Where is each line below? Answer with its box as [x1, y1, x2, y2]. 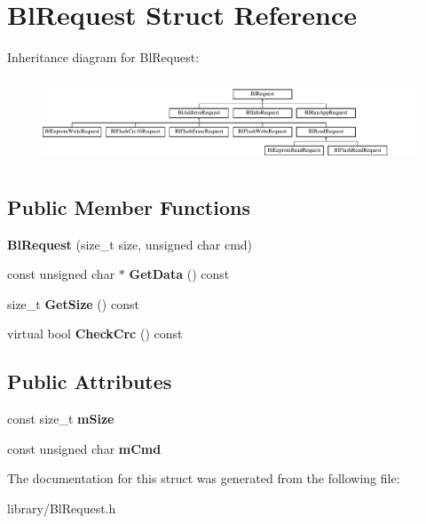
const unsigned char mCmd [7, 439, 162, 457]
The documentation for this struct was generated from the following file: [7, 469, 400, 488]
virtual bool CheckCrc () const [7, 324, 183, 343]
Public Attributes [7, 368, 172, 395]
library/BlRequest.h [7, 498, 116, 517]
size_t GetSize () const [7, 294, 139, 313]
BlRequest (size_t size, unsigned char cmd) [7, 234, 253, 253]
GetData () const [129, 265, 230, 283]
